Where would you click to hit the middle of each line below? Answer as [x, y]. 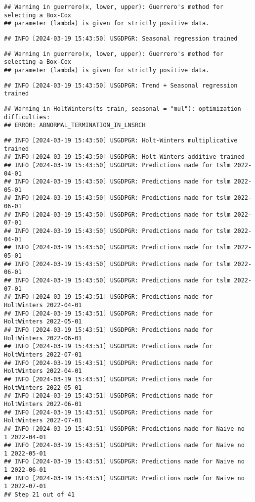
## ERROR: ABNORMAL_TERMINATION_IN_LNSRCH [75, 125]
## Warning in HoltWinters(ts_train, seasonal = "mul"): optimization [123, 109]
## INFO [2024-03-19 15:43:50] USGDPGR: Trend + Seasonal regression [121, 85]
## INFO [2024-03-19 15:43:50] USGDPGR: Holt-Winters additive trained [124, 157]
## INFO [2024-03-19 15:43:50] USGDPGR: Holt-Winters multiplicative [121, 140]
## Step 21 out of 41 [40, 495]
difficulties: [27, 117]
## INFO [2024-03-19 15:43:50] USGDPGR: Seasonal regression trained [121, 38]
